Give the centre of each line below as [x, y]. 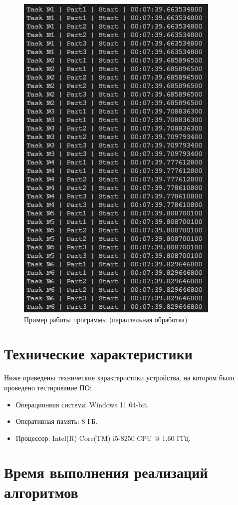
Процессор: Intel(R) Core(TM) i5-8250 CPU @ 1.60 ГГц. [103, 438]
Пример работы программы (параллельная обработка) [106, 319]
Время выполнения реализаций [106, 472]
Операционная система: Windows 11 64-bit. [82, 404]
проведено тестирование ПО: [48, 387]
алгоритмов [41, 492]
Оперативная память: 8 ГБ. [57, 421]
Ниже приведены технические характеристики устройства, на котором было [119, 378]
